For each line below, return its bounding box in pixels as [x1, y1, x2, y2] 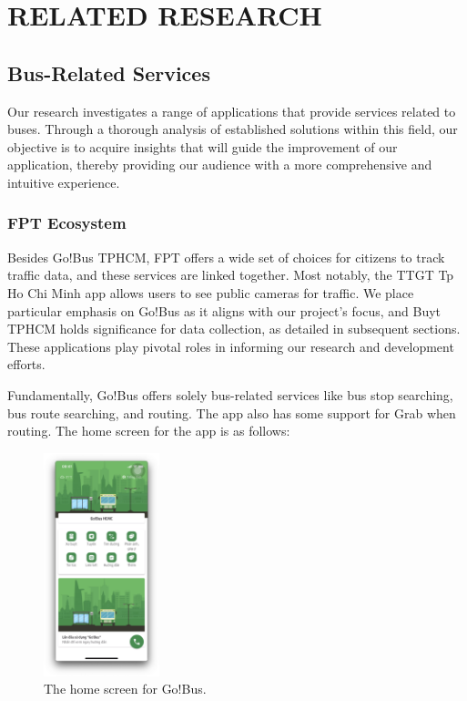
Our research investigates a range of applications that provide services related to [7, 101, 456, 120]
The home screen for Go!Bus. [44, 679, 207, 698]
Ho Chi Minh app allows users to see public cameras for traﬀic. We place [7, 283, 414, 302]
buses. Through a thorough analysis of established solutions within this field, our [7, 119, 458, 139]
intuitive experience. [7, 172, 120, 191]
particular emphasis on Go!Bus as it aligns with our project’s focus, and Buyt [7, 301, 442, 320]
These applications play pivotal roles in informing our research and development [7, 336, 454, 356]
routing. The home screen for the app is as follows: [7, 421, 290, 440]
